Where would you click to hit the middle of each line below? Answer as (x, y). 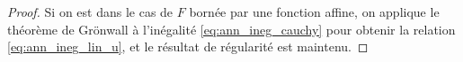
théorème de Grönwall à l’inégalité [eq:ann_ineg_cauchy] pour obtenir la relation (231, 29)
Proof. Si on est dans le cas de (90, 12)
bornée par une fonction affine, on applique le (314, 12)
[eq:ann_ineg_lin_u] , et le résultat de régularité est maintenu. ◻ (188, 46)
